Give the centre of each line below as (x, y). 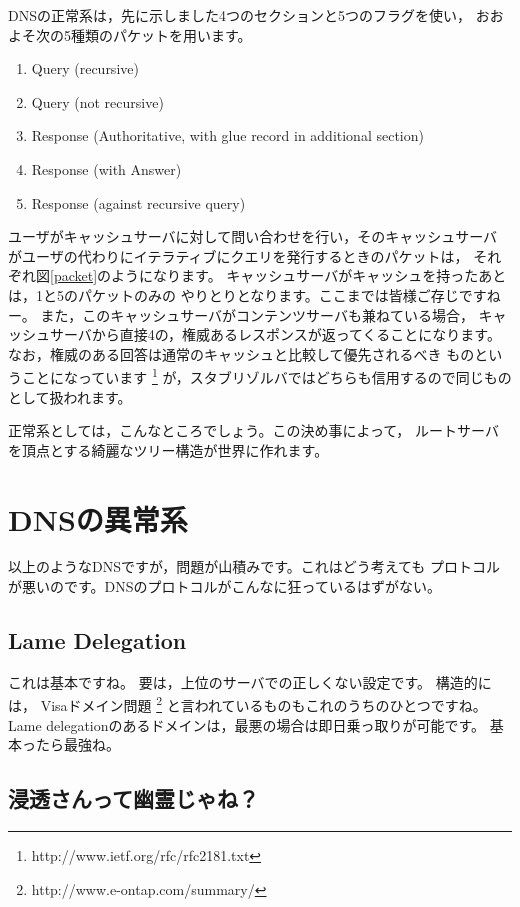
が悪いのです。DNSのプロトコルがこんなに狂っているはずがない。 (224, 586)
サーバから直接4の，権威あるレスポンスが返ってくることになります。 (275, 334)
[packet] (74, 275)
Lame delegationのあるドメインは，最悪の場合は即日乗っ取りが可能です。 (247, 724)
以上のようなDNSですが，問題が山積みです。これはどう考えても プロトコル (254, 566)
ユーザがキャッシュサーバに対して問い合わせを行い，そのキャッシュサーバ (253, 236)
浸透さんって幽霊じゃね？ (133, 798)
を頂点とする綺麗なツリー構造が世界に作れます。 (168, 449)
